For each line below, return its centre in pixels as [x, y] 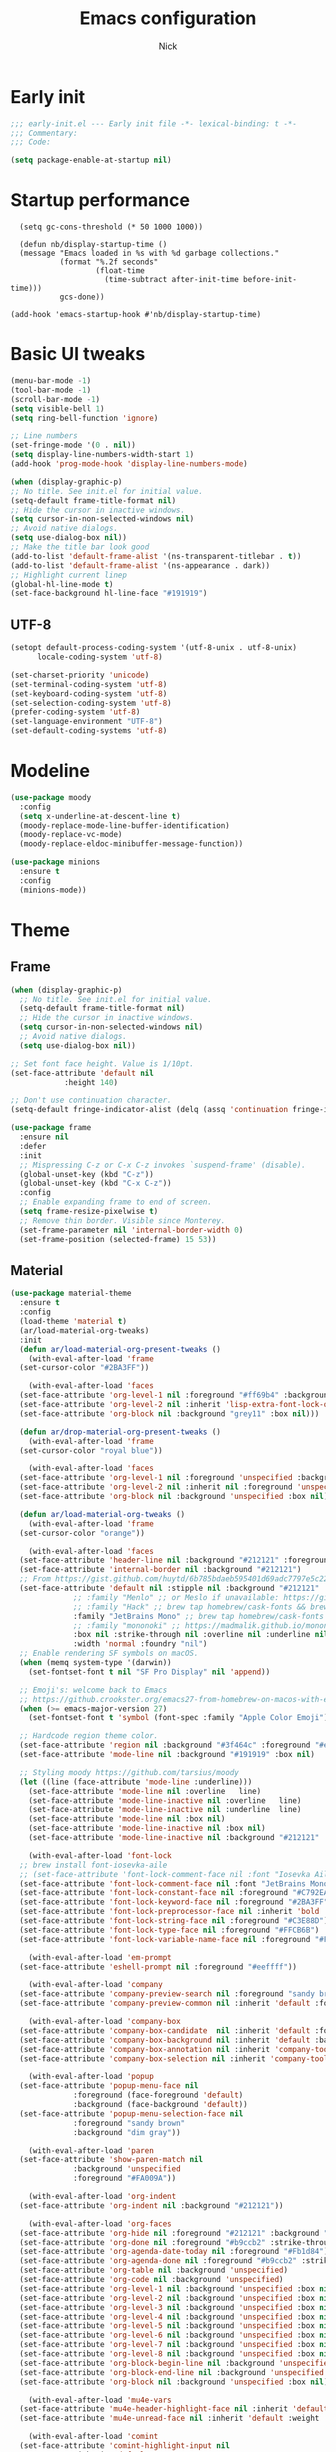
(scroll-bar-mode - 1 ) [55, 399]
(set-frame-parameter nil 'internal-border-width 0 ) [131, 1230]
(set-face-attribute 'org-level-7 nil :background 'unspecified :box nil [176, 2345]
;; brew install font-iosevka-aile [93, 1865]
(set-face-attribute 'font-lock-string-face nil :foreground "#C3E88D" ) [174, 1921]
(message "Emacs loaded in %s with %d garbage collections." [149, 253]
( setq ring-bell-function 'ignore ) [84, 418]
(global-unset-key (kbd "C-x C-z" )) [95, 1183]
